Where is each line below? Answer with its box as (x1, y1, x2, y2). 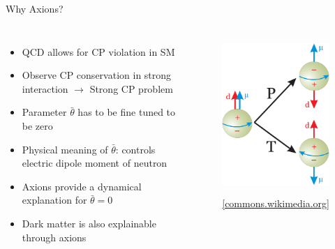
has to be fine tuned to (77, 105, 176, 119)
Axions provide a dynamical (22, 179, 142, 193)
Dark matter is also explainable (22, 216, 156, 230)
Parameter (22, 105, 67, 119)
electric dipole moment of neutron (22, 156, 167, 170)
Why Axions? (6, 1, 64, 15)
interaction (22, 81, 68, 96)
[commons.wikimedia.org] (222, 195, 329, 210)
